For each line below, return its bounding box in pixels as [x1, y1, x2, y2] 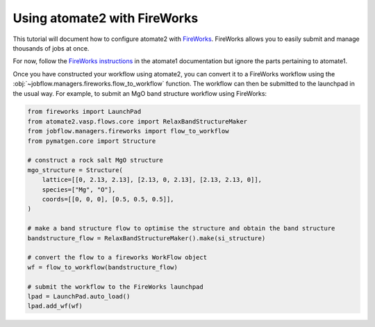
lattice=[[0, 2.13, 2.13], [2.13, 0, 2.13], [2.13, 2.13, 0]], [42, 176, 262, 184]
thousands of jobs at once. [12, 44, 90, 52]
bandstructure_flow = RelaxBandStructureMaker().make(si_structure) [27, 234, 266, 242]
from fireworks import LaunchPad [27, 108, 142, 116]
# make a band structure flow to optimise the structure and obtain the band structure [27, 224, 335, 233]
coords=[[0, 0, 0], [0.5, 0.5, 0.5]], [42, 195, 174, 203]
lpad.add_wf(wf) [27, 302, 83, 310]
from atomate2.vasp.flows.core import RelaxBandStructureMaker [27, 117, 248, 125]
